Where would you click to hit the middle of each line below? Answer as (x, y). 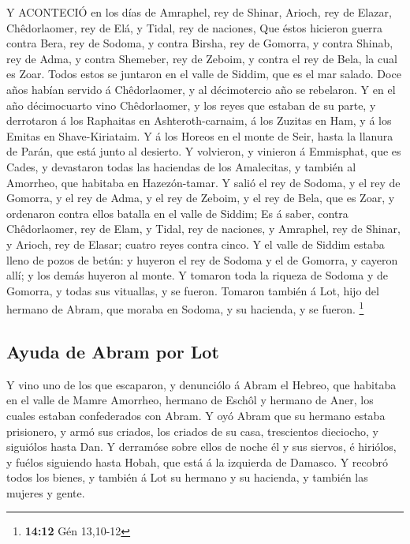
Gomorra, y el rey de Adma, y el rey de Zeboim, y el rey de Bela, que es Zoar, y (201, 198)
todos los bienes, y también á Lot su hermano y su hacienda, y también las (187, 477)
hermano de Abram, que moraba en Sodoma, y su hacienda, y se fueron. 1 (185, 308)
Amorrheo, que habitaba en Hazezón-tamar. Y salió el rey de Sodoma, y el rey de (203, 182)
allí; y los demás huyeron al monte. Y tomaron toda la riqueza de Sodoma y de (198, 275)
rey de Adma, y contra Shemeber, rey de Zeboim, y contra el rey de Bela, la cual (202, 58)
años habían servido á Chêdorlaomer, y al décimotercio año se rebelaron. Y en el (201, 89)
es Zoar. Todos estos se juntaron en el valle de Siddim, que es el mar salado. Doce (204, 74)
